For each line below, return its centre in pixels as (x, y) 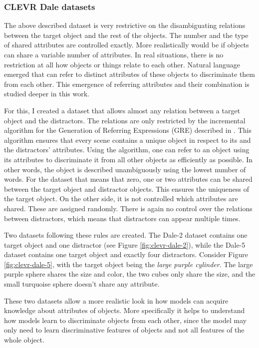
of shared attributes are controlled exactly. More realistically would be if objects (127, 45)
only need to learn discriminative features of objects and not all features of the (124, 330)
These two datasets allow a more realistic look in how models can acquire (116, 300)
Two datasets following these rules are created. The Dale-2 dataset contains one (126, 235)
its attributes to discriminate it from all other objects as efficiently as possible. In (129, 159)
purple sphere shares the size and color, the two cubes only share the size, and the (130, 274)
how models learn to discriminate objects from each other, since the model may (126, 320)
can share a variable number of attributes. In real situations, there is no (114, 54)
